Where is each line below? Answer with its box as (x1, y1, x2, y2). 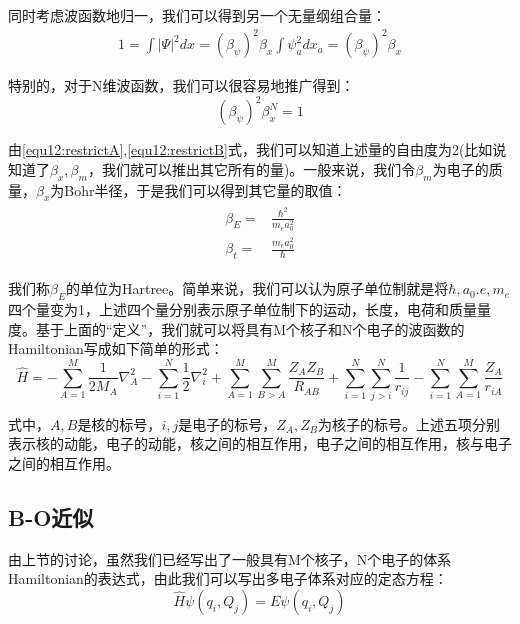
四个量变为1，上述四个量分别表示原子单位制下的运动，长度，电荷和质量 (8, 298, 477, 319)
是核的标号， (77, 413, 162, 434)
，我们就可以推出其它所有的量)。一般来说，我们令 (87, 158, 416, 179)
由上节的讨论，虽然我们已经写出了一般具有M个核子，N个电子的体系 (8, 548, 452, 569)
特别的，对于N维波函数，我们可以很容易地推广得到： (8, 75, 355, 96)
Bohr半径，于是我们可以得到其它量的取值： (64, 179, 347, 200)
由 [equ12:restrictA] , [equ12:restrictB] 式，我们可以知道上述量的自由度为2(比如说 (8, 139, 507, 160)
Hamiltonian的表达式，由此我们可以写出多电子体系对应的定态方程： (8, 568, 448, 589)
